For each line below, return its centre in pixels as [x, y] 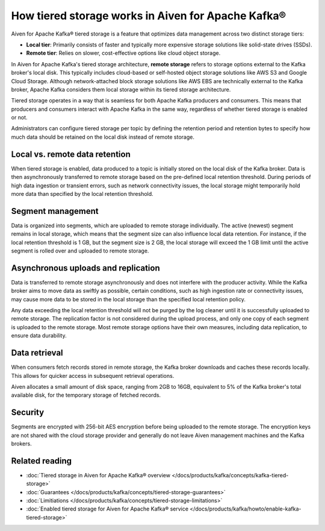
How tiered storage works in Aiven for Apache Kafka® [149, 16]
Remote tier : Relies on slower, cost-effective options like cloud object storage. [123, 53]
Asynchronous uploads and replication [86, 268]
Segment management [55, 211]
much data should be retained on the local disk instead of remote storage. [103, 137]
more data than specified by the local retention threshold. [82, 193]
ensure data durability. [39, 336]
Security [28, 413]
